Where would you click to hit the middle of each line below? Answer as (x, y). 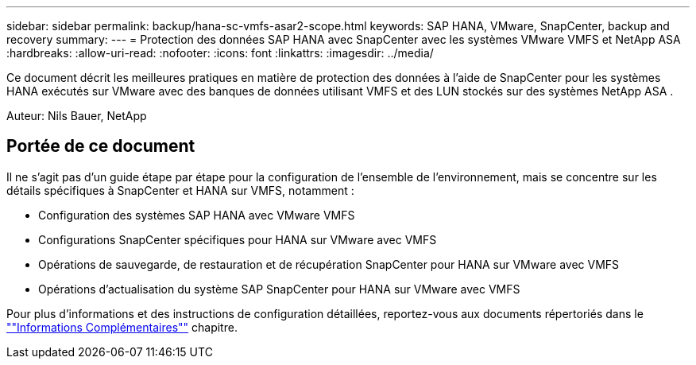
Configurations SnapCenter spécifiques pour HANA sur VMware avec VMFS (238, 239)
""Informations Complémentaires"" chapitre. (122, 327)
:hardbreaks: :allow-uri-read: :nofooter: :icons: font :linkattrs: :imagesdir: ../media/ (220, 53)
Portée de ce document (101, 146)
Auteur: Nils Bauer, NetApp (77, 116)
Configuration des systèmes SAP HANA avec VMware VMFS (197, 215)
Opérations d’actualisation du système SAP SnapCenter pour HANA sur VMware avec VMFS (279, 289)
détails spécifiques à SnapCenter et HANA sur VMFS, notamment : (180, 190)
